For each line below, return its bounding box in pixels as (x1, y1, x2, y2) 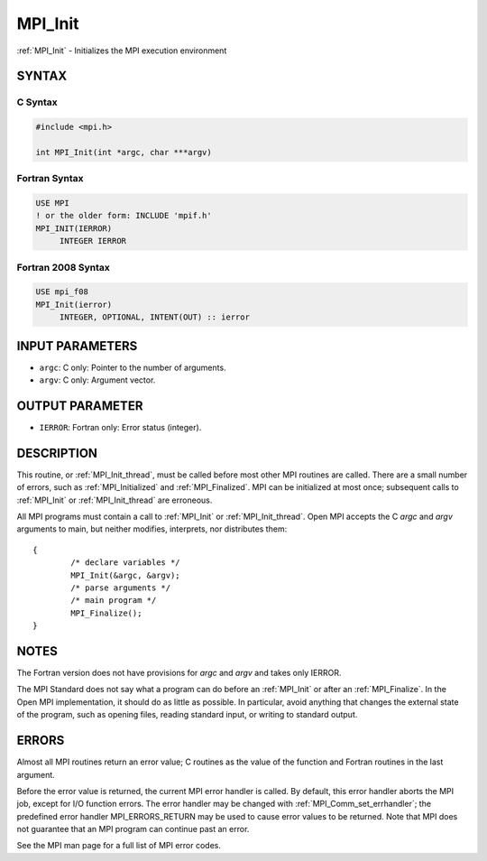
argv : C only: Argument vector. (39, 375, 156, 385)
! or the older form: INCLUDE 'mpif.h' (35, 210, 212, 221)
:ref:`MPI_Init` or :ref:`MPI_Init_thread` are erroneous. (16, 495, 213, 505)
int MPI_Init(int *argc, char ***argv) (35, 147, 212, 157)
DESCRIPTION (16, 445, 98, 460)
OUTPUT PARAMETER (16, 398, 143, 413)
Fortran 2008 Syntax (16, 261, 110, 273)
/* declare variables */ (70, 558, 180, 568)
